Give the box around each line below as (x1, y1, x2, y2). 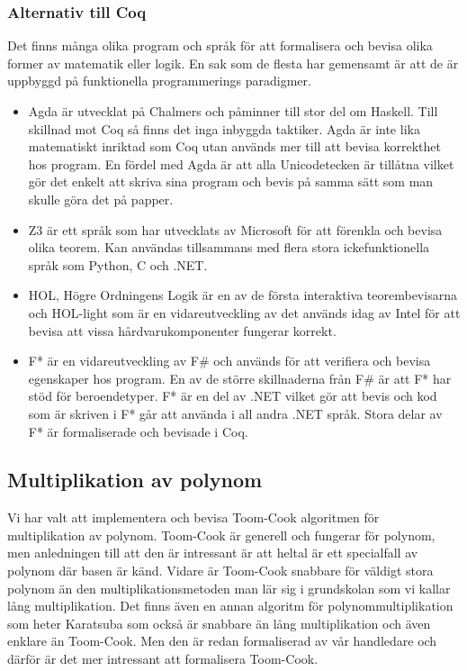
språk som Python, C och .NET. (28, 255, 208, 274)
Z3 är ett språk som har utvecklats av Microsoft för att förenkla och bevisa (28, 220, 443, 239)
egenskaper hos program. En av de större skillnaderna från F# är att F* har (28, 368, 452, 387)
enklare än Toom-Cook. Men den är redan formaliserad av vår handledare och (7, 631, 437, 650)
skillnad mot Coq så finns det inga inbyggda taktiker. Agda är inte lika (28, 119, 420, 138)
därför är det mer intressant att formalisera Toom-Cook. (7, 649, 319, 668)
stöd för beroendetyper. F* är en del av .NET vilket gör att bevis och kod (28, 386, 437, 405)
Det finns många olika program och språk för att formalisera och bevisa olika (7, 36, 433, 55)
